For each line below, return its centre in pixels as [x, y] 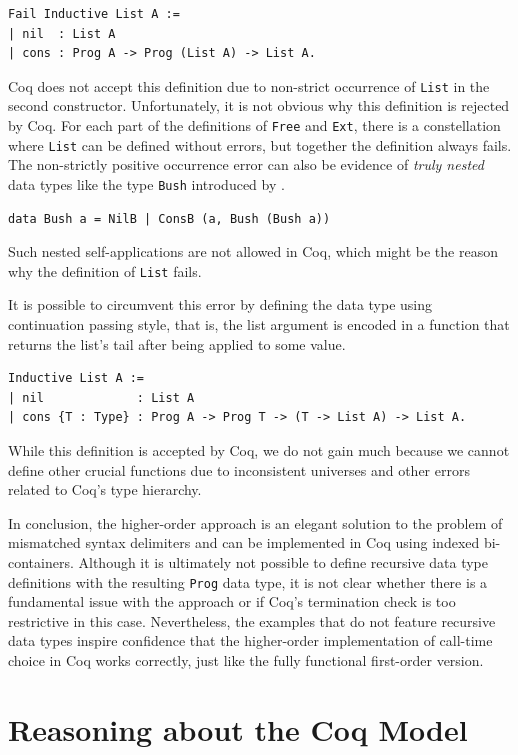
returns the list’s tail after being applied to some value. [177, 343]
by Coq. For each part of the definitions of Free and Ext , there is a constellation [254, 125]
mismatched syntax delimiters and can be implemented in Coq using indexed [244, 542]
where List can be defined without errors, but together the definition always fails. [260, 144]
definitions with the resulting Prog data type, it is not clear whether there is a [248, 581]
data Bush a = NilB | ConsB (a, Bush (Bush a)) [169, 218]
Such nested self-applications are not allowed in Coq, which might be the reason [253, 251]
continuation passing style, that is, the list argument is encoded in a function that [259, 324]
